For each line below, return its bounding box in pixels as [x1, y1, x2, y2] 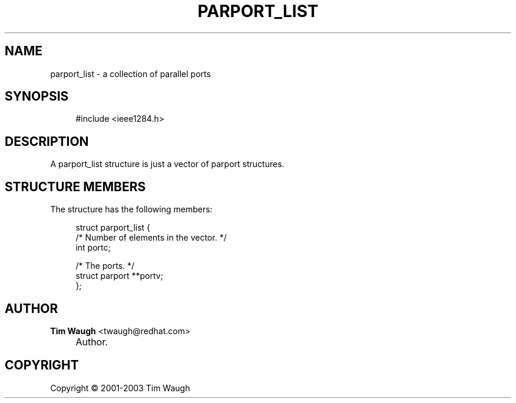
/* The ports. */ [75, 261, 135, 271]
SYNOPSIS [5, 89, 69, 104]
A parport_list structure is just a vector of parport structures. [50, 159, 285, 169]
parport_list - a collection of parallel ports [50, 68, 211, 79]
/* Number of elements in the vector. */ [75, 232, 227, 243]
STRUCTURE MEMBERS [5, 179, 146, 194]
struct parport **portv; [75, 271, 163, 281]
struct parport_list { [75, 222, 151, 233]
